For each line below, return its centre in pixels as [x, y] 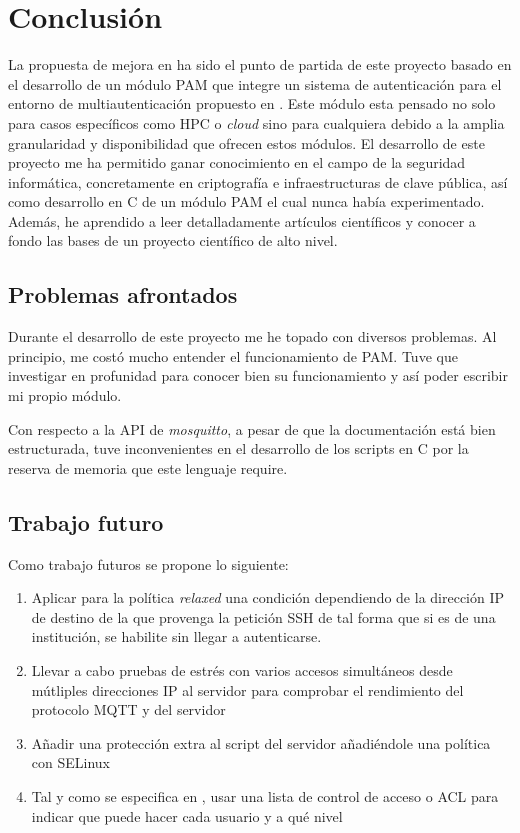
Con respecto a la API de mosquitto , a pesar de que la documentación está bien [252, 428]
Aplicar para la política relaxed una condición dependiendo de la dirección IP [268, 597]
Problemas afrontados [123, 294]
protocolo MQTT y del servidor [128, 709]
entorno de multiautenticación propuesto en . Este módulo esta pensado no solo [252, 103]
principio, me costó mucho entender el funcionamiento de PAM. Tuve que [233, 355]
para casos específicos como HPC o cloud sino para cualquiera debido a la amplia [256, 122]
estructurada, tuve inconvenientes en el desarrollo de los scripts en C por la [238, 448]
